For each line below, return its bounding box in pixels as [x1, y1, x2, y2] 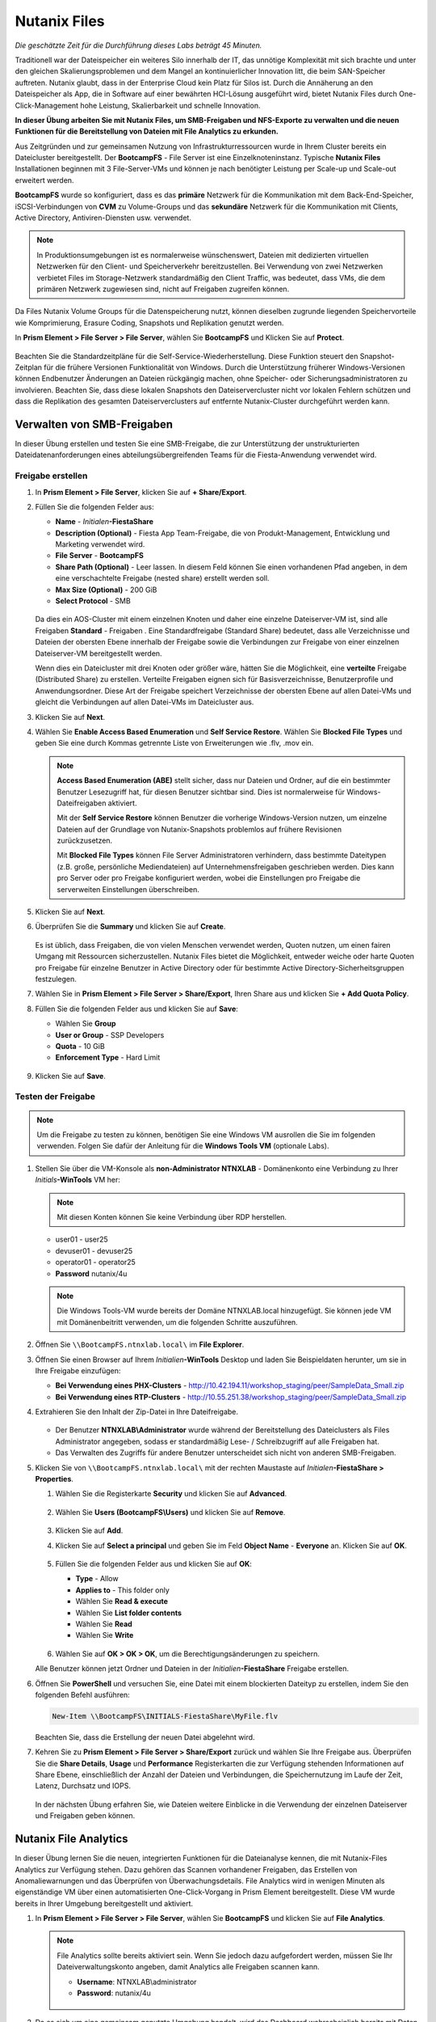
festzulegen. [35, 974, 77, 984]
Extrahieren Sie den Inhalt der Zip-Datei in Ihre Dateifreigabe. [35, 1407, 238, 1417]
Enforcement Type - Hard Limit [55, 1052, 161, 1063]
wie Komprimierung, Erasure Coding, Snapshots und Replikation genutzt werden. [15, 318, 284, 328]
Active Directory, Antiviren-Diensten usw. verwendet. [15, 213, 191, 222]
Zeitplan [15, 362, 43, 372]
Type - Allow [75, 1574, 119, 1584]
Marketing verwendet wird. [55, 539, 145, 549]
